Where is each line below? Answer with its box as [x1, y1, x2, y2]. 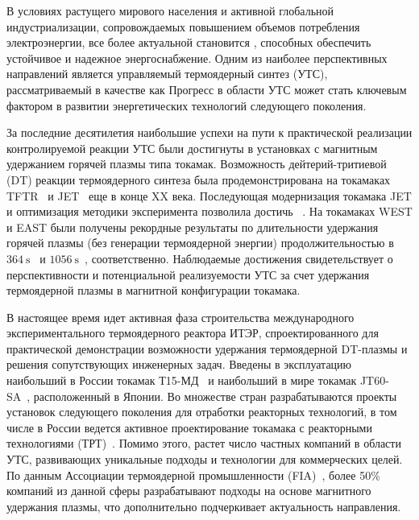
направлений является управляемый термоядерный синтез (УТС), [6, 65, 328, 82]
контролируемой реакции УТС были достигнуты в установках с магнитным [6, 139, 378, 156]
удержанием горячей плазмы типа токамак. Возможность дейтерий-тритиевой [6, 155, 387, 172]
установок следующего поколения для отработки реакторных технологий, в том [6, 403, 397, 420]
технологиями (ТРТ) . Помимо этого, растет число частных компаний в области [6, 435, 401, 452]
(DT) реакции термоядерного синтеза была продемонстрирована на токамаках [6, 171, 391, 188]
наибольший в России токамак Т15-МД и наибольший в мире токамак [6, 372, 357, 389]
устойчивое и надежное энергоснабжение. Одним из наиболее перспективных [6, 49, 388, 66]
